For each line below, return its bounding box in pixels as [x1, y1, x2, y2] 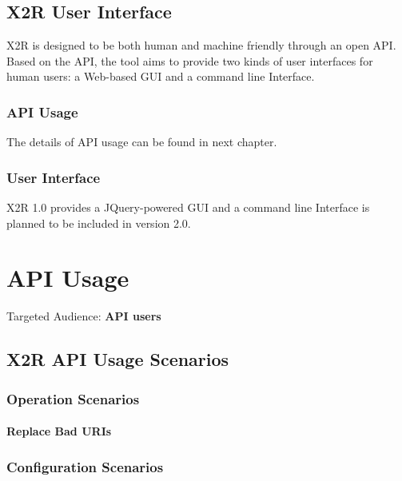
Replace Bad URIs [6, 423, 112, 439]
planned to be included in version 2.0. [6, 214, 191, 231]
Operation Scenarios [6, 388, 140, 408]
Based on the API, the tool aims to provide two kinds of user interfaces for [6, 52, 373, 69]
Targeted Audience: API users [6, 308, 161, 324]
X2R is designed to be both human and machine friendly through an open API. [6, 37, 396, 54]
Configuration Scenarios [6, 456, 164, 476]
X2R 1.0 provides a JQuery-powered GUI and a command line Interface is [6, 199, 370, 216]
